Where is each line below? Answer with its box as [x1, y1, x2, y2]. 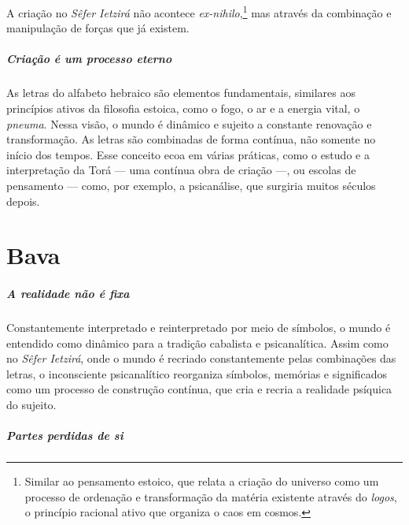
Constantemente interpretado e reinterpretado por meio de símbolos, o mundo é [6, 319, 391, 336]
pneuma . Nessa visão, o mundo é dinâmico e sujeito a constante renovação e [6, 115, 372, 132]
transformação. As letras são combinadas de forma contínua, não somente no [6, 131, 376, 147]
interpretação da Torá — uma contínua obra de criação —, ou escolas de [6, 162, 356, 178]
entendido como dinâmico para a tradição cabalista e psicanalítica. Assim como [6, 334, 389, 351]
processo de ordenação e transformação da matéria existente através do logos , [24, 488, 397, 505]
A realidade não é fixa [6, 285, 130, 302]
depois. [6, 192, 40, 209]
